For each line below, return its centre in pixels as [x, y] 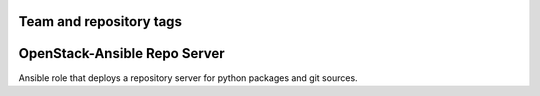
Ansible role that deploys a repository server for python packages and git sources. [188, 77]
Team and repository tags [100, 21]
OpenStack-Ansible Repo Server [121, 53]
